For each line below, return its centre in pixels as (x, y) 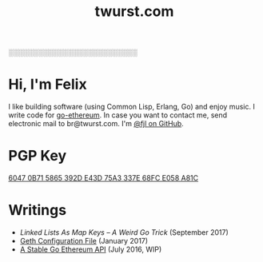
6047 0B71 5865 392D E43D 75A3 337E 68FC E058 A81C (103, 178)
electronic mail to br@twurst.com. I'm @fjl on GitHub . (96, 124)
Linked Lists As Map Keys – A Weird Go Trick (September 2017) (124, 232)
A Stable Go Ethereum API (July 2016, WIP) (91, 249)
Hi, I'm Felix (48, 84)
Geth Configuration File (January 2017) (84, 241)
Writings (37, 210)
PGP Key (37, 156)
